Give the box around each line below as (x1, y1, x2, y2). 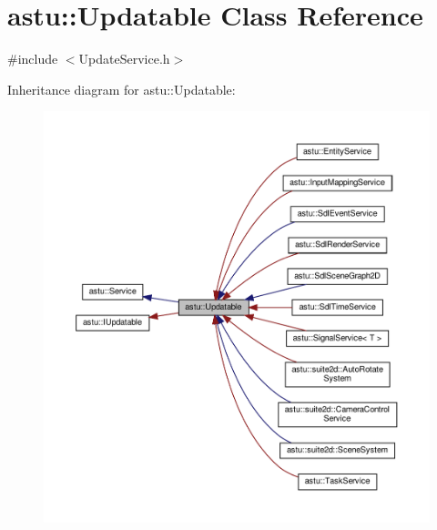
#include (7, 49, 58, 68)
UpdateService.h (78, 49, 170, 68)
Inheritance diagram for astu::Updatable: (7, 79, 236, 98)
